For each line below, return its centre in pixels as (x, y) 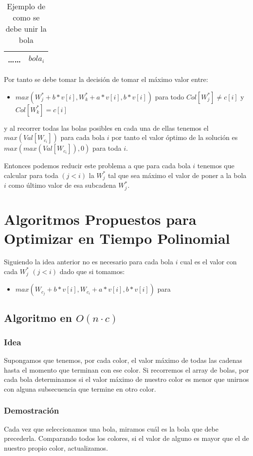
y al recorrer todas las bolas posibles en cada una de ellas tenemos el (106, 128)
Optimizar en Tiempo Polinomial (117, 238)
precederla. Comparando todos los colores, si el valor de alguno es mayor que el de (126, 438)
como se (26, 17)
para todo (170, 96)
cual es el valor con (208, 261)
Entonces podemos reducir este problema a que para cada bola (97, 166)
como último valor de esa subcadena (62, 185)
